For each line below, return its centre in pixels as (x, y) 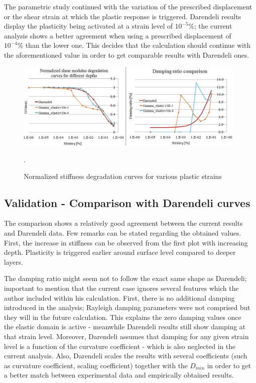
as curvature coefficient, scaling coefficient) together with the (96, 365)
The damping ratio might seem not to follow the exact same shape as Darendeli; (126, 278)
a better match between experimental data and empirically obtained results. (119, 375)
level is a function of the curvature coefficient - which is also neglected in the (120, 346)
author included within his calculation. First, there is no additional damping (119, 297)
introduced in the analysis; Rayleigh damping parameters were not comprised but (127, 307)
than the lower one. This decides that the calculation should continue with (138, 45)
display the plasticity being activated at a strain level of (89, 26)
